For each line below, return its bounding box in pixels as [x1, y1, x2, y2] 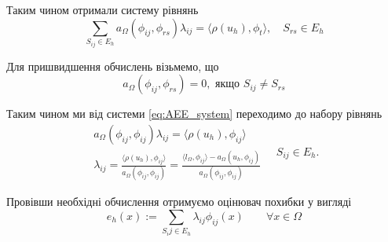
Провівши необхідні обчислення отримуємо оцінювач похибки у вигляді [6, 193, 352, 210]
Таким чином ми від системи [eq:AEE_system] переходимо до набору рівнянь [6, 105, 383, 122]
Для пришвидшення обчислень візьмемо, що [6, 57, 219, 74]
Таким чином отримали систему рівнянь [6, 2, 199, 17]
